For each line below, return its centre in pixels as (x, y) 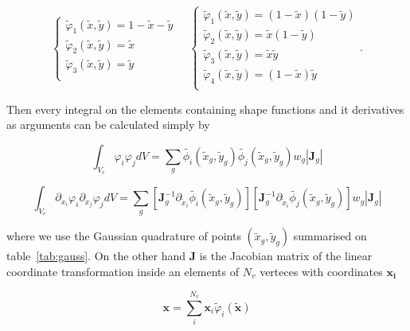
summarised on (330, 236)
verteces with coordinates (321, 272)
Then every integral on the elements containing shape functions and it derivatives (205, 109)
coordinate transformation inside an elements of (123, 272)
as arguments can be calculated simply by (108, 125)
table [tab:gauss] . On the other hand (96, 256)
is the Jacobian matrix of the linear (286, 256)
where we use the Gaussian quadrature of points (124, 236)
